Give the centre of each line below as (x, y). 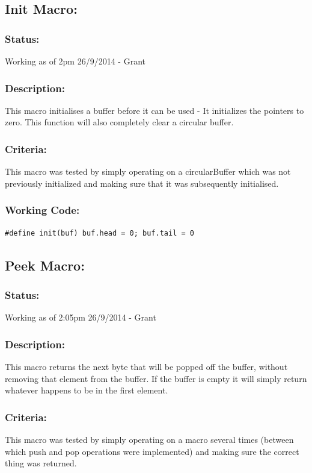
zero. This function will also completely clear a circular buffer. (119, 122)
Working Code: (42, 210)
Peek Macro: (45, 265)
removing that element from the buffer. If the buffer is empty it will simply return (156, 378)
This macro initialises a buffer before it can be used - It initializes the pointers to (154, 110)
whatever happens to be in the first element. (87, 390)
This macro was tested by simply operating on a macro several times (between (149, 440)
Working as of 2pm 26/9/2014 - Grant (75, 61)
